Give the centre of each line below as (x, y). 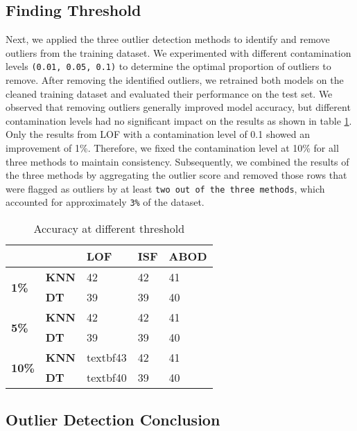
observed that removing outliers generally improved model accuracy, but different (178, 107)
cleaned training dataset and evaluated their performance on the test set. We (169, 93)
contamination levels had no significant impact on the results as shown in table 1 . (179, 120)
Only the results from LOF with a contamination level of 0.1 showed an (158, 134)
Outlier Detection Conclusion (113, 419)
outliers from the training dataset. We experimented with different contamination (178, 52)
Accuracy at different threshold (109, 229)
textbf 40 (106, 378)
